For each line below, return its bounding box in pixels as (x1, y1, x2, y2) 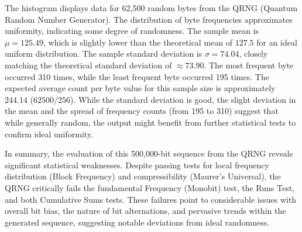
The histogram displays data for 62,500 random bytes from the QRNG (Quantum (5, 2, 298, 13)
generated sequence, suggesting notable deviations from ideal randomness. (5, 216, 270, 228)
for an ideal (256, 36, 297, 48)
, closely (239, 47, 268, 60)
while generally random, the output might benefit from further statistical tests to (5, 116, 296, 128)
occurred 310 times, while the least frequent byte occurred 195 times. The (5, 70, 269, 82)
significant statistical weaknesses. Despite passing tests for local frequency (5, 158, 269, 171)
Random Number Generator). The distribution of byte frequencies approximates (5, 13, 293, 25)
